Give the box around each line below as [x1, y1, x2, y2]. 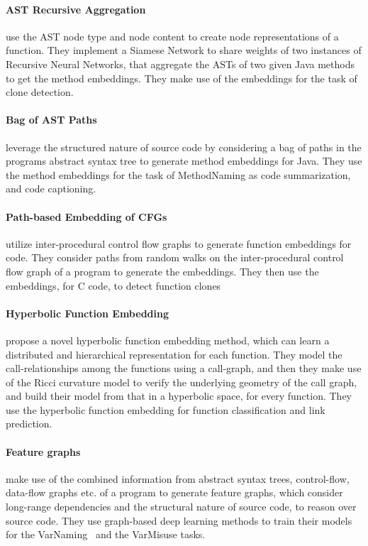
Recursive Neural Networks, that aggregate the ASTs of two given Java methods [6, 56, 355, 71]
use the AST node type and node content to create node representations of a [6, 28, 339, 43]
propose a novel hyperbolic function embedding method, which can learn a [6, 332, 330, 347]
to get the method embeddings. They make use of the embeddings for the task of [6, 70, 357, 85]
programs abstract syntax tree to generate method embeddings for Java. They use [6, 153, 362, 168]
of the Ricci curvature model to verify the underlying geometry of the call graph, [6, 374, 357, 389]
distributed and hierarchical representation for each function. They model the [6, 346, 342, 361]
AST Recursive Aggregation [6, 1, 146, 16]
